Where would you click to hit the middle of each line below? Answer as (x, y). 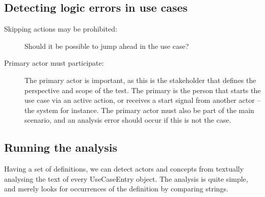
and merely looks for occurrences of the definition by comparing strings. (116, 189)
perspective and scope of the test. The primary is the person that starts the (143, 90)
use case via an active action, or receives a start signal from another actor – (143, 100)
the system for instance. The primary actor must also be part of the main (139, 110)
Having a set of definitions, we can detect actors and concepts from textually (124, 169)
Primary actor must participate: (54, 63)
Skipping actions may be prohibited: (61, 29)
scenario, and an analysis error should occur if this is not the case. (128, 120)
